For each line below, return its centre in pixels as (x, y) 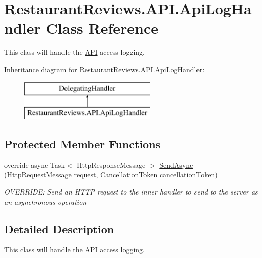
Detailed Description (59, 229)
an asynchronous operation (45, 201)
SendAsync (176, 165)
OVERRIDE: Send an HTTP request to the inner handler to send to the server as (131, 192)
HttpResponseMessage (111, 165)
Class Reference (102, 28)
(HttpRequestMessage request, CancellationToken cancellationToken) (111, 175)
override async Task (35, 165)
